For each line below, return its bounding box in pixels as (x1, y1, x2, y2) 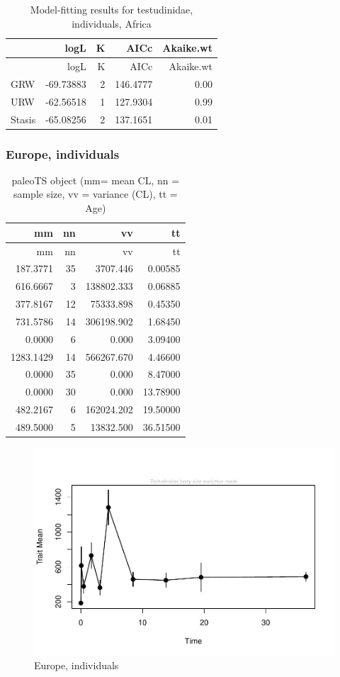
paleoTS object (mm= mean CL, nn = (11, 172, 180, 187)
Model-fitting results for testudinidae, (30, 2, 193, 16)
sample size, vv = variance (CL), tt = (13, 186, 178, 201)
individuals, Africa (72, 16, 152, 30)
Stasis (11, 111, 36, 126)
